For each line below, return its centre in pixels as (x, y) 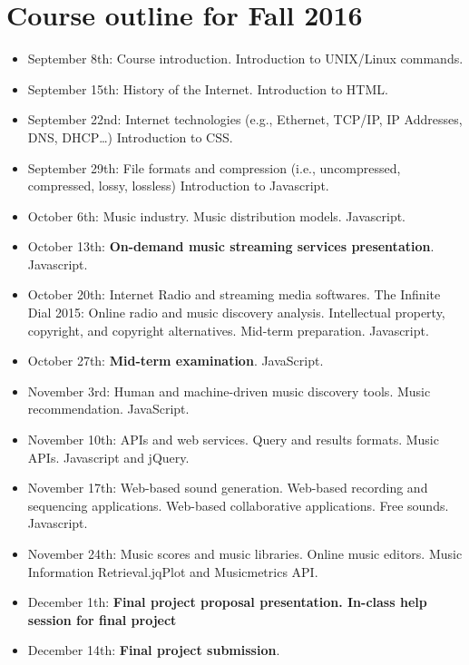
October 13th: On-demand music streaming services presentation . (231, 246)
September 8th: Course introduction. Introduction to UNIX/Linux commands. (245, 59)
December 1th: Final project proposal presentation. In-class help (227, 602)
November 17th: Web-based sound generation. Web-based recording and (228, 488)
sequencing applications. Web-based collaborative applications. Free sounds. (238, 505)
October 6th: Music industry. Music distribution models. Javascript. (217, 215)
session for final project (102, 619)
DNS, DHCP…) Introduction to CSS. (130, 137)
